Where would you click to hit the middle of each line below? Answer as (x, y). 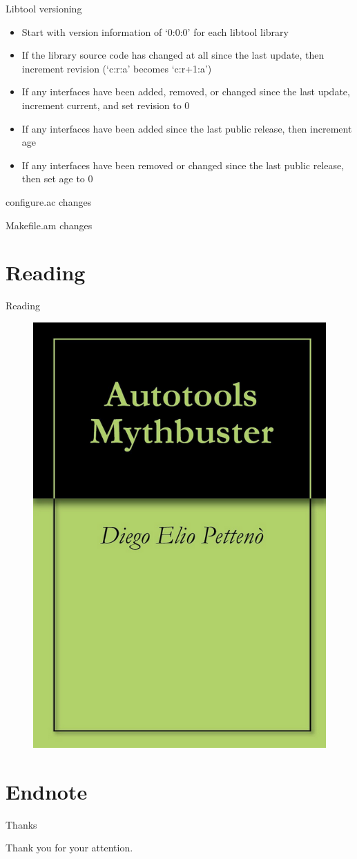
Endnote (47, 791)
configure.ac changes (49, 201)
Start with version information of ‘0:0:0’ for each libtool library (155, 31)
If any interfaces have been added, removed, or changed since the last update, (186, 91)
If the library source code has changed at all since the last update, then (173, 55)
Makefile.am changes (49, 225)
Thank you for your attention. (69, 848)
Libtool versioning (44, 8)
